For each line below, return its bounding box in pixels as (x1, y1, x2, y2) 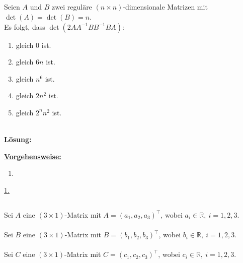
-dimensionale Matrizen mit (123, 2, 208, 12)
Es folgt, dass (4, 21, 45, 32)
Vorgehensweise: (4, 151, 61, 161)
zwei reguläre (52, 2, 92, 12)
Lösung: (4, 134, 32, 145)
